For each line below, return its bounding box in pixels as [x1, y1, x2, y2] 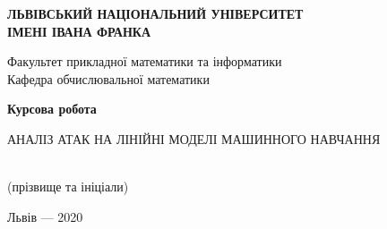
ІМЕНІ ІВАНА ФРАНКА [7, 21, 151, 40]
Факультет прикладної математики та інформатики [7, 52, 282, 71]
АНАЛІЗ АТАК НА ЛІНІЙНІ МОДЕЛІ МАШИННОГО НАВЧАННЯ [7, 129, 381, 148]
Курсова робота [7, 99, 97, 118]
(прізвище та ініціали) [7, 177, 129, 196]
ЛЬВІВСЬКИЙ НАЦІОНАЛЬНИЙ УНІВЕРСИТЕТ [7, 4, 304, 22]
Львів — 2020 [7, 207, 83, 225]
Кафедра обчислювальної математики [7, 69, 210, 88]
